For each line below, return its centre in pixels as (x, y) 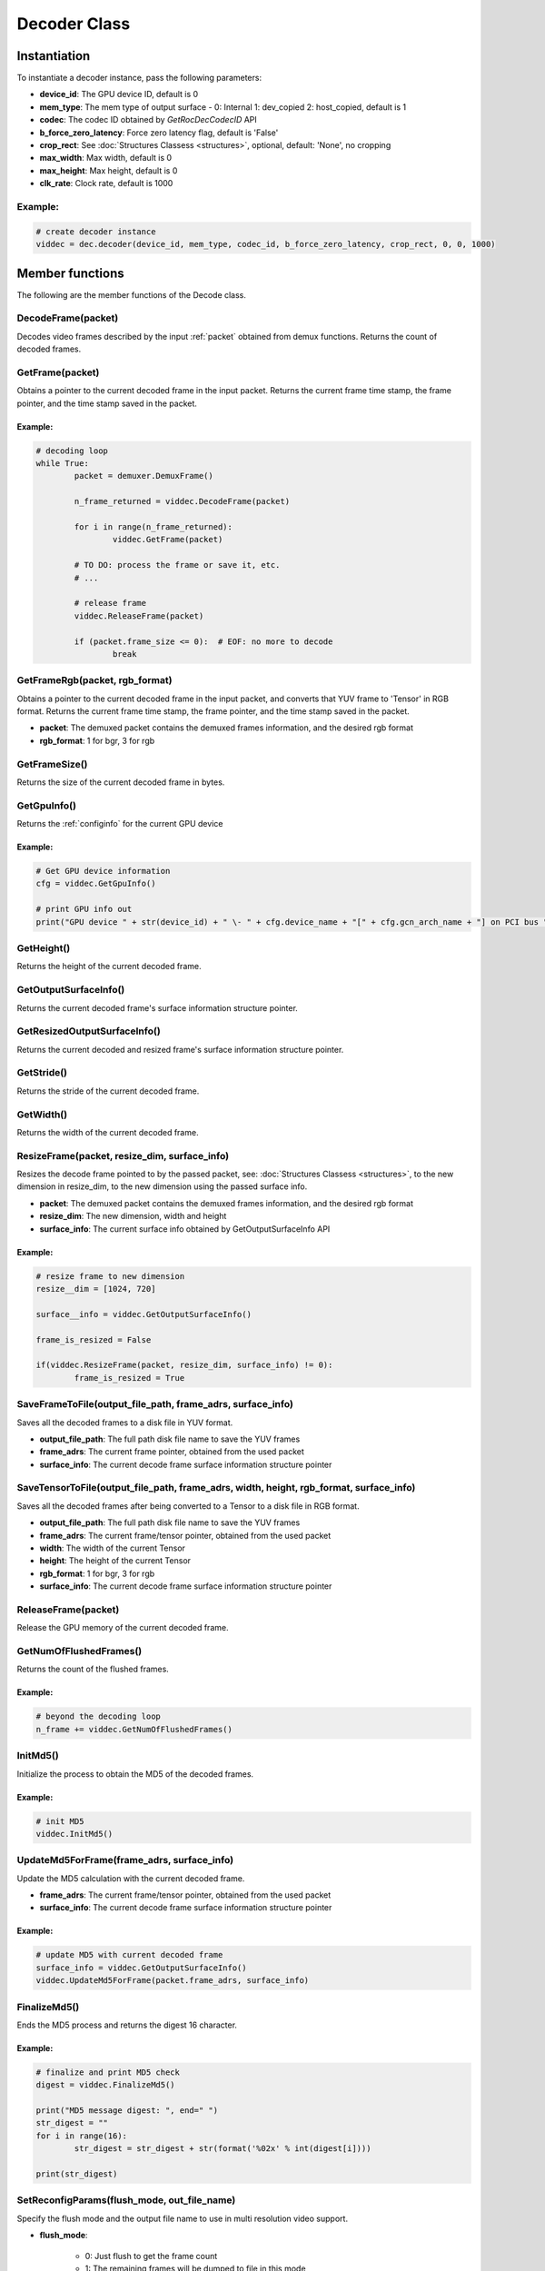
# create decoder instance (96, 231)
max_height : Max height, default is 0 (109, 170)
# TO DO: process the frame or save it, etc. (177, 565)
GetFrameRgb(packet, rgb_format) (94, 680)
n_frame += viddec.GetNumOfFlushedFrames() (134, 1729)
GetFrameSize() (52, 764)
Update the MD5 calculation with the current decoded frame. (131, 1878)
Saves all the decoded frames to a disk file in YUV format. (125, 1423)
